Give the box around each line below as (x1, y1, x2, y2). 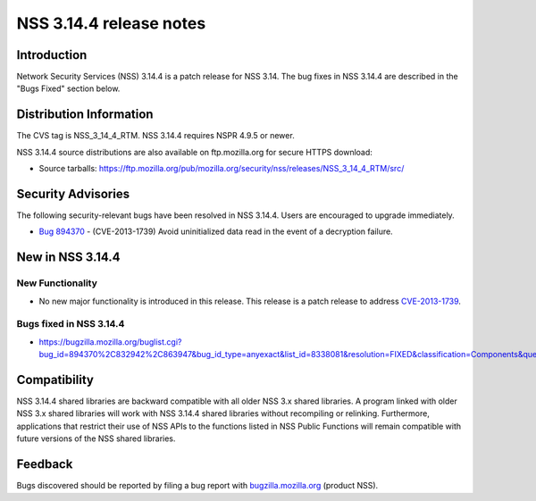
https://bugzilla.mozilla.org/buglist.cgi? (38, 336, 182, 347)
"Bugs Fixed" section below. (16, 83, 121, 94)
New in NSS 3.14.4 (16, 250, 121, 265)
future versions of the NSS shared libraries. (16, 433, 176, 444)
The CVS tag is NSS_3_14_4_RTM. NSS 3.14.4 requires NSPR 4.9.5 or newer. (16, 130, 295, 141)
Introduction (16, 47, 88, 63)
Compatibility (16, 372, 94, 388)
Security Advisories (16, 186, 130, 201)
